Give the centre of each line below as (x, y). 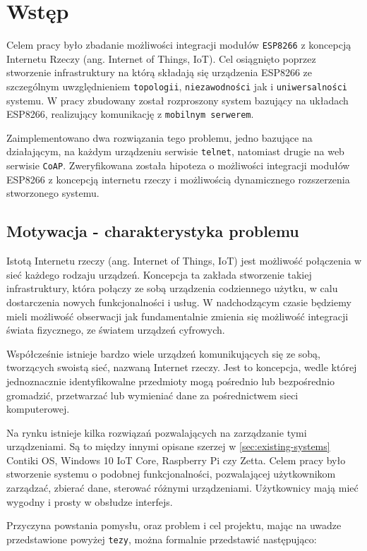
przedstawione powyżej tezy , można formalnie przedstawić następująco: (162, 539)
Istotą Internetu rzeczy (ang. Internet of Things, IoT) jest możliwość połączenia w (184, 261)
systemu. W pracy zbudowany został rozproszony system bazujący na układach (178, 100)
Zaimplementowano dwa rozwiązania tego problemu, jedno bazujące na (160, 137)
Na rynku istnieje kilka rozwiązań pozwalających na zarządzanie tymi (157, 432)
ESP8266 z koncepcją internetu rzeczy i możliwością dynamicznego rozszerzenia (178, 179)
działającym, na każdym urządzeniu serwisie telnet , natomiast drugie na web (175, 151)
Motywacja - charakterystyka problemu (153, 231)
